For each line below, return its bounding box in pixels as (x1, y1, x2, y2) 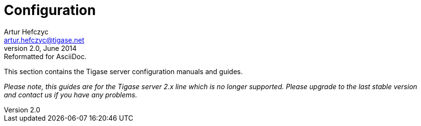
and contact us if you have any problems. (4, 90, 137, 99)
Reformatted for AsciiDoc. (4, 52, 87, 61)
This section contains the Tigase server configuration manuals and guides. (4, 67, 243, 76)
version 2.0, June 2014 (4, 44, 77, 52)
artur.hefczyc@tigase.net (4, 35, 84, 44)
